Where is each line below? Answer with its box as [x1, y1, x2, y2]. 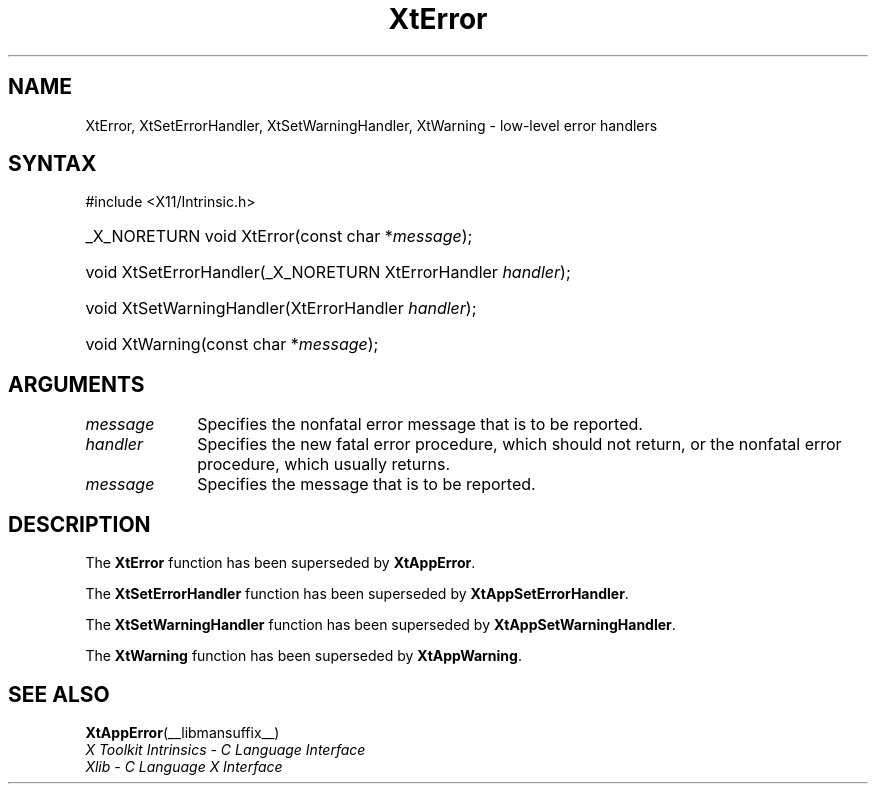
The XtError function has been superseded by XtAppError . [85, 554, 476, 572]
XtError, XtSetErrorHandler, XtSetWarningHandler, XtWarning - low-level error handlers [85, 116, 658, 134]
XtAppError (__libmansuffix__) [85, 723, 280, 741]
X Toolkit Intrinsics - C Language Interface [85, 740, 366, 758]
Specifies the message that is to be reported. [197, 474, 536, 495]
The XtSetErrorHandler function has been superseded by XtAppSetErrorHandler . [85, 585, 629, 603]
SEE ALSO [8, 681, 110, 707]
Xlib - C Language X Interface [85, 757, 283, 775]
